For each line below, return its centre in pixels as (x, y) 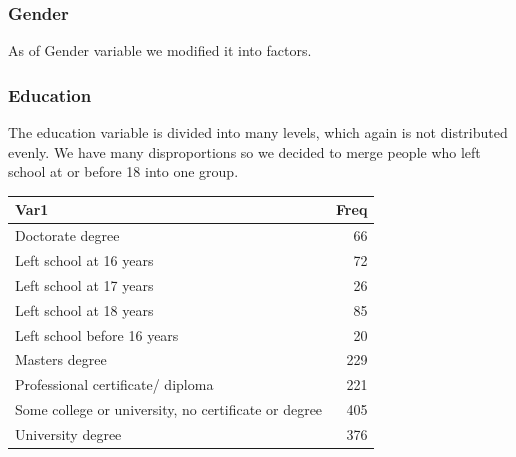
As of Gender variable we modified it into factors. (160, 50)
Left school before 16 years (97, 334)
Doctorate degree (67, 235)
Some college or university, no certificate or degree (169, 409)
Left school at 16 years (84, 260)
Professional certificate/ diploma (114, 384)
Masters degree (61, 359)
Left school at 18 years (84, 309)
